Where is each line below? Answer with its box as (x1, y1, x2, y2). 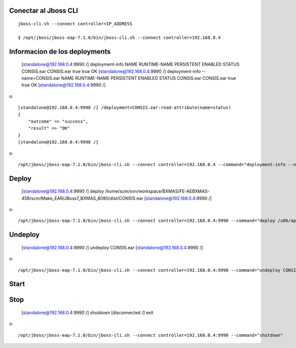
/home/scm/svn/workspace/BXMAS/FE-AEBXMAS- (105, 188, 210, 194)
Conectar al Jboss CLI (9, 6, 78, 15)
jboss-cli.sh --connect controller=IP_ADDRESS (18, 21, 133, 27)
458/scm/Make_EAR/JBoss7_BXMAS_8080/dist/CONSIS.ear (21, 195, 144, 201)
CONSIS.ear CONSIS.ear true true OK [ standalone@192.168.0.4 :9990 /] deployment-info (21, 68, 201, 74)
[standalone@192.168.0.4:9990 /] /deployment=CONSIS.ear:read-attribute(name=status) (18, 105, 231, 110)
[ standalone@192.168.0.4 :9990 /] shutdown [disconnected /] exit (21, 310, 153, 315)
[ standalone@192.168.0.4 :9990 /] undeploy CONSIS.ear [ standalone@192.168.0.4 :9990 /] (21, 244, 203, 250)
